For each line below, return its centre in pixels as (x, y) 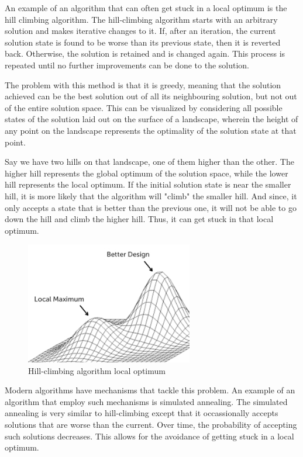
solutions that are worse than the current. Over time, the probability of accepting (151, 425)
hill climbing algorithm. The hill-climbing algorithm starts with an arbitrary (141, 19)
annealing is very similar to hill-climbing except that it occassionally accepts (142, 413)
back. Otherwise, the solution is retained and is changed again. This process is (145, 53)
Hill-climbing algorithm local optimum (97, 370)
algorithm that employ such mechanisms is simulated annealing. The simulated (146, 401)
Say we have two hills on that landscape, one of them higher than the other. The (149, 162)
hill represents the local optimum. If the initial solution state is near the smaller (148, 184)
